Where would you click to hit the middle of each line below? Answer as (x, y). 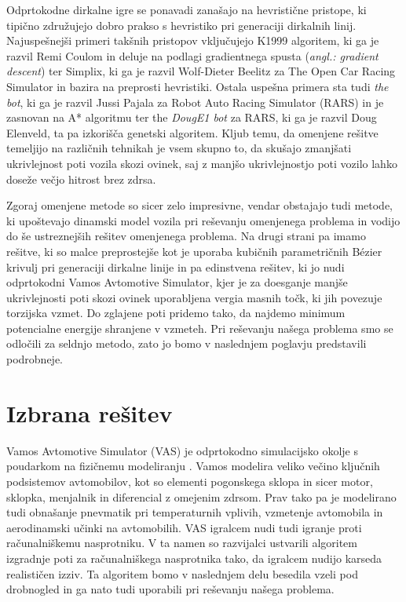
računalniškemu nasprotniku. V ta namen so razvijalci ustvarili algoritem (182, 543)
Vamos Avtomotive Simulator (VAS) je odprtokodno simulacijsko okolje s (183, 450)
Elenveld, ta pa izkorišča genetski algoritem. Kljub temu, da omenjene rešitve (192, 132)
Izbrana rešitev (90, 412)
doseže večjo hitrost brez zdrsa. (81, 179)
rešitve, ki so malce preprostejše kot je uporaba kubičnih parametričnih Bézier (194, 251)
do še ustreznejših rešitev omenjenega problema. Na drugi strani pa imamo (186, 236)
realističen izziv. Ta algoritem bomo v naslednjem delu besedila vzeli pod (182, 573)
